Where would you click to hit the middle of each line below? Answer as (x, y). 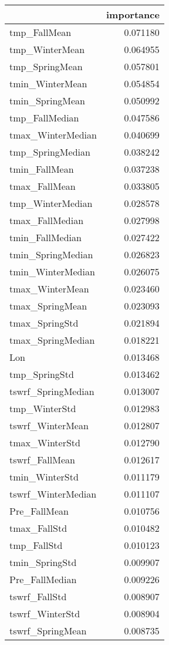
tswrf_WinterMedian (53, 494)
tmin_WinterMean (48, 83)
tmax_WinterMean (49, 289)
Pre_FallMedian (43, 579)
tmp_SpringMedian (50, 152)
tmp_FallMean (40, 32)
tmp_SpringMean (46, 66)
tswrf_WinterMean (49, 425)
